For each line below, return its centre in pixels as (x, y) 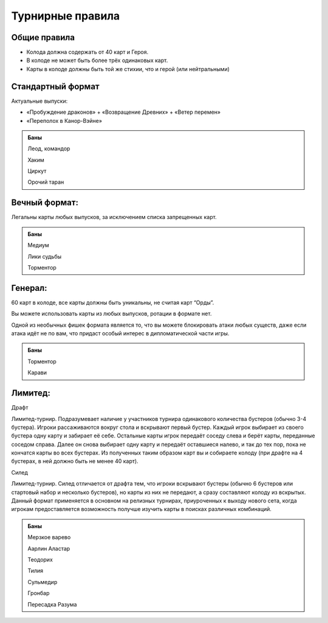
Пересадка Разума (52, 604)
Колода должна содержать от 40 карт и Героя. (87, 52)
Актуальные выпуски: (39, 101)
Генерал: (29, 288)
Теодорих (40, 559)
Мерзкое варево (49, 537)
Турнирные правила (66, 16)
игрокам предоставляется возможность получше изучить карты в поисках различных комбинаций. (141, 509)
